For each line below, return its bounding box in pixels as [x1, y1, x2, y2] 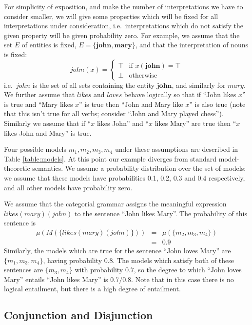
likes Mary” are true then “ [155, 118, 236, 128]
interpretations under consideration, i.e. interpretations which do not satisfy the [4, 20, 244, 31]
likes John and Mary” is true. [4, 127, 92, 138]
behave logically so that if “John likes [124, 89, 236, 100]
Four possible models [4, 144, 67, 154]
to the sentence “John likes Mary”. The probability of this [75, 208, 248, 218]
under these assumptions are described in [115, 144, 238, 154]
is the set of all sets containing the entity [32, 80, 155, 90]
